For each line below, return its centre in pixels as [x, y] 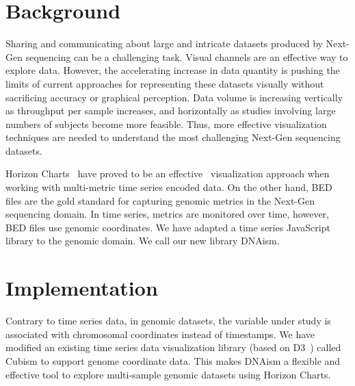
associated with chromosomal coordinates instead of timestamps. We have [160, 334]
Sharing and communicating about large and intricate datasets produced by [164, 43]
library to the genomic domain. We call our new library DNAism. [143, 241]
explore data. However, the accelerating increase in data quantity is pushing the [173, 70]
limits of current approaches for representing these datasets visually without [165, 83]
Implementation [82, 288]
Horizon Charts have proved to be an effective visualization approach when [168, 173]
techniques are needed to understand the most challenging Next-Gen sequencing [173, 137]
